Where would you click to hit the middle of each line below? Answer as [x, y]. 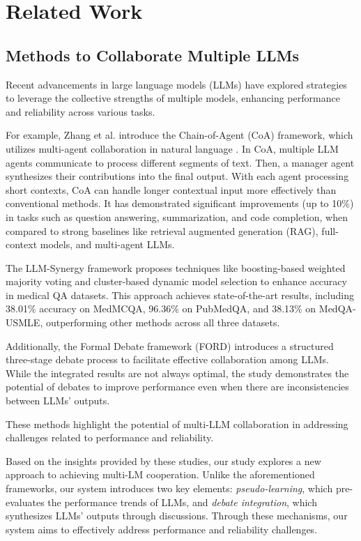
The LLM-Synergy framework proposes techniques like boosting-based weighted [176, 267]
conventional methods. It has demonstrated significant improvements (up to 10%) [180, 203]
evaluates [25, 502]
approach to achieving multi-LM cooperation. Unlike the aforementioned [160, 474]
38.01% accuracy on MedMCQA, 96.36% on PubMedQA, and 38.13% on [161, 308]
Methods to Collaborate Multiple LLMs [152, 55]
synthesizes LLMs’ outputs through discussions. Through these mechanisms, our [177, 516]
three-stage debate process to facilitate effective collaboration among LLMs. [167, 359]
